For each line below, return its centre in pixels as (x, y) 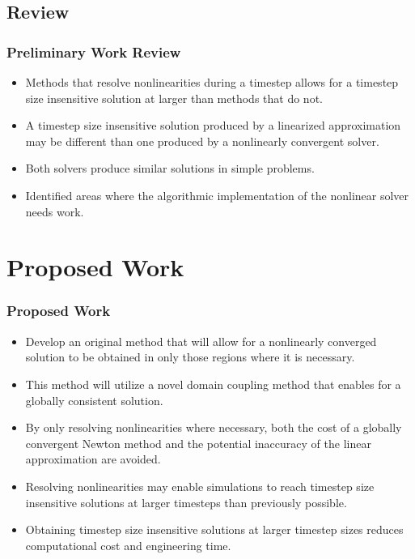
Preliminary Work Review (94, 51)
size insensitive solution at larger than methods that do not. (174, 98)
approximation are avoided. (93, 459)
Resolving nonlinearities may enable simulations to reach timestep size (200, 486)
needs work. (55, 211)
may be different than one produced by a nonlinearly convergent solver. (202, 141)
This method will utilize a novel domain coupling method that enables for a (213, 384)
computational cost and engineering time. (128, 545)
